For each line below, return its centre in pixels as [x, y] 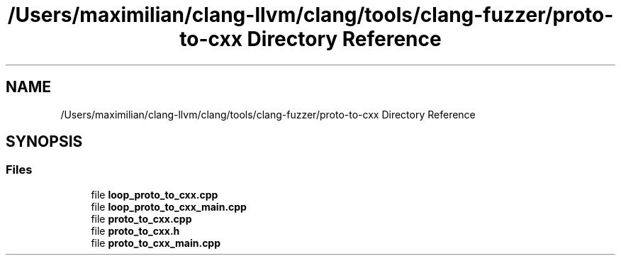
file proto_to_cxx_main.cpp [156, 243]
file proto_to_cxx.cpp [141, 218]
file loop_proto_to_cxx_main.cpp [169, 206]
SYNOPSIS [44, 142]
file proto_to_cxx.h [135, 231]
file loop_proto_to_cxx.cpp [155, 194]
